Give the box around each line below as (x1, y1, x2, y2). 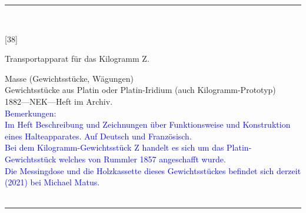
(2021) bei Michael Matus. (5, 176, 100, 188)
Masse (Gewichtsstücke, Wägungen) (5, 72, 134, 84)
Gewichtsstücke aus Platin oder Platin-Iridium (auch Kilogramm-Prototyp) (5, 84, 276, 96)
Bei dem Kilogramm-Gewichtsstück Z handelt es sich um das (5, 141, 224, 154)
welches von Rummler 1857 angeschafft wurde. (59, 152, 226, 165)
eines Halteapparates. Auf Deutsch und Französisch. (5, 129, 192, 142)
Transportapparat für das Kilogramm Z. (5, 52, 149, 65)
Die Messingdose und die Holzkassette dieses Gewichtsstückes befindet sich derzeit (5, 164, 301, 177)
